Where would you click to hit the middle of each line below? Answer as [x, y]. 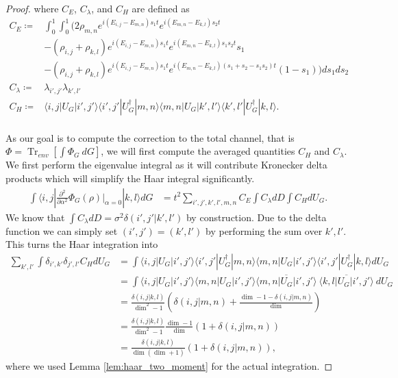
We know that [35, 217]
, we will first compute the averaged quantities [198, 151]
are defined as [161, 8]
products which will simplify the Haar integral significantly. [130, 178]
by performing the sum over [264, 230]
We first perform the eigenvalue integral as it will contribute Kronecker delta [166, 165]
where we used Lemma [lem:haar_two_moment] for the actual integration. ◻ [169, 366]
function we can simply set [62, 230]
